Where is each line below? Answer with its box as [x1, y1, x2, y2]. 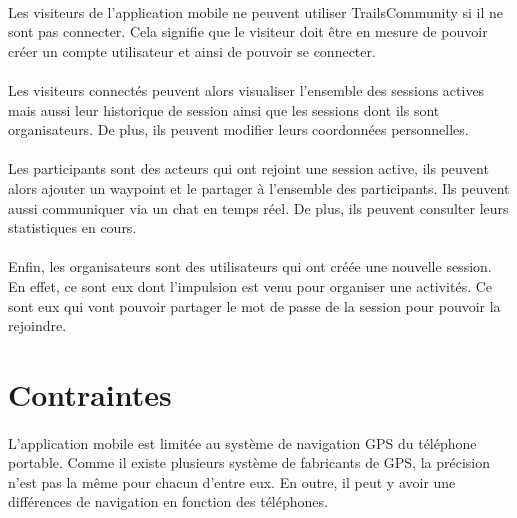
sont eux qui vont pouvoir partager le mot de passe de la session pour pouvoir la [8, 295, 501, 316]
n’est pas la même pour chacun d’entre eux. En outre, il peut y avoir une [8, 471, 456, 492]
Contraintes [8, 373, 172, 414]
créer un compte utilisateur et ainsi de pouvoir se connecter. [8, 40, 376, 61]
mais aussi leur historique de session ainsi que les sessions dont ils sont [8, 99, 440, 120]
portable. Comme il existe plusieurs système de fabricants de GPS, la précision [8, 452, 491, 473]
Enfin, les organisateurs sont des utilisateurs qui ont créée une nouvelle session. [8, 256, 492, 277]
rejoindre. [8, 315, 67, 336]
